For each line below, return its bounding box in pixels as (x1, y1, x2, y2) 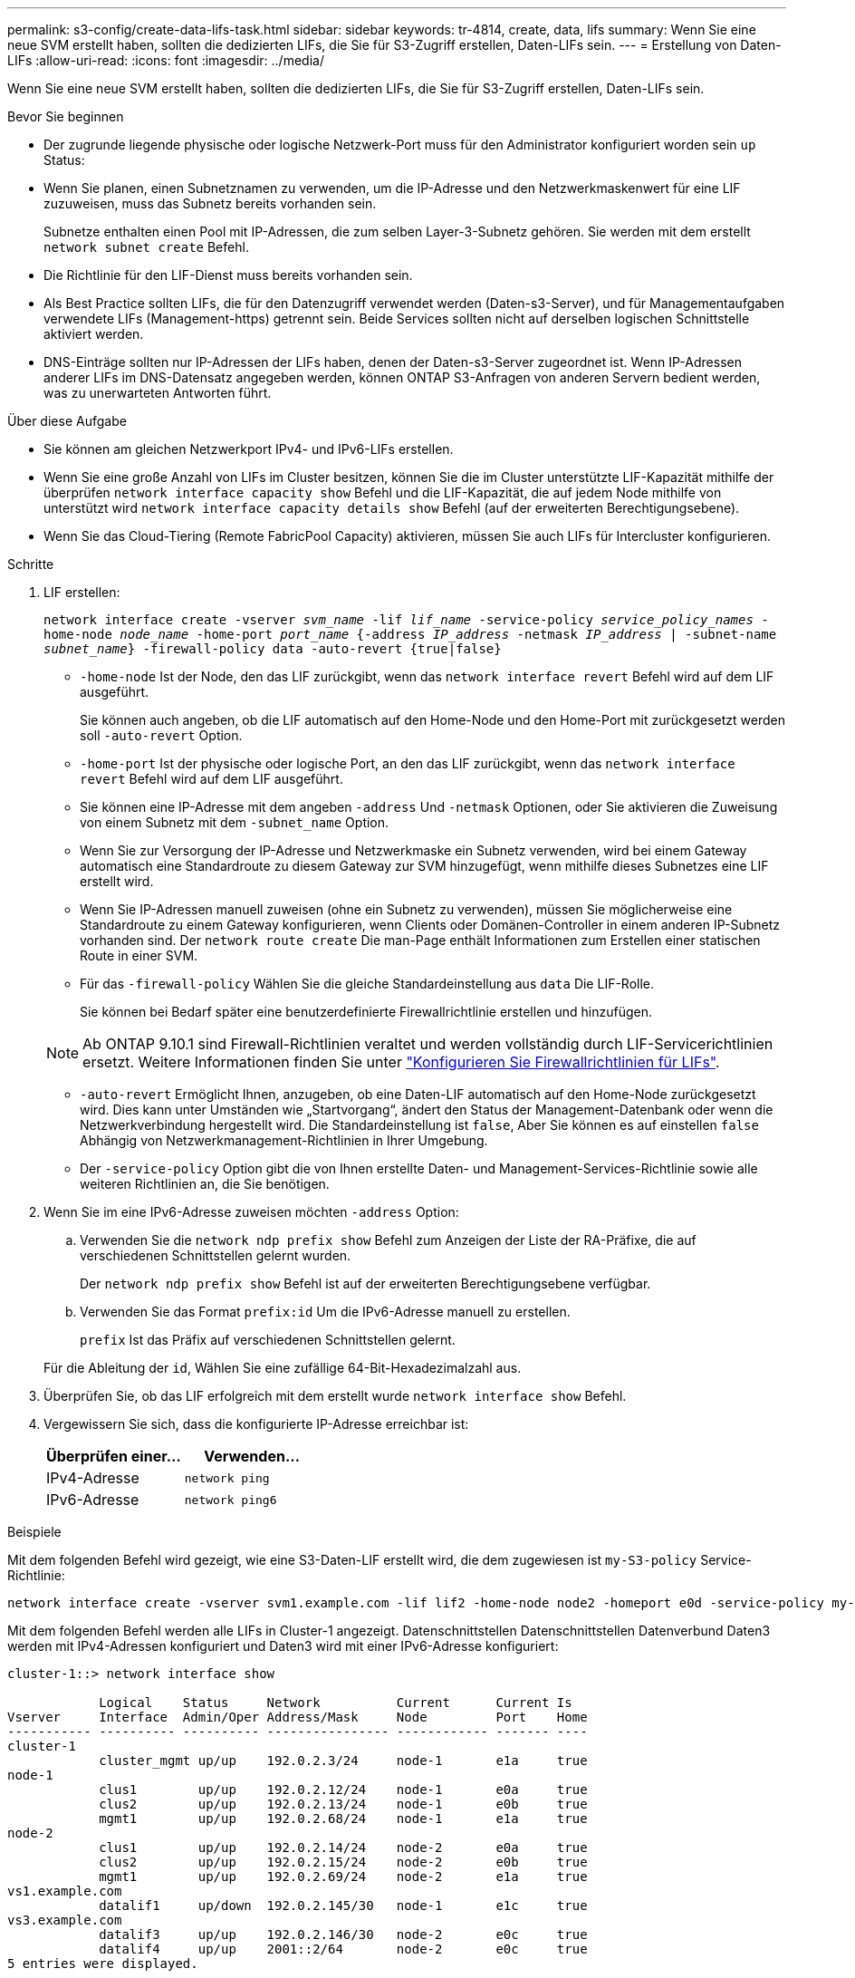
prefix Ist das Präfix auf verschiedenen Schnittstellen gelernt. (80, 1332, 456, 1347)
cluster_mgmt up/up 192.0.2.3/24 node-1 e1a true (99, 1753, 588, 1768)
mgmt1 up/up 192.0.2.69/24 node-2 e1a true (99, 1869, 588, 1884)
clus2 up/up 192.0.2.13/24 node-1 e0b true (99, 1797, 588, 1811)
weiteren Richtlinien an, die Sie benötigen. (80, 1176, 330, 1192)
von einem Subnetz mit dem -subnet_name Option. (80, 815, 389, 830)
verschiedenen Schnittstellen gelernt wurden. (80, 1248, 351, 1263)
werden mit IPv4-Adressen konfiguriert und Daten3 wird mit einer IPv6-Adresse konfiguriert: (7, 1638, 559, 1654)
